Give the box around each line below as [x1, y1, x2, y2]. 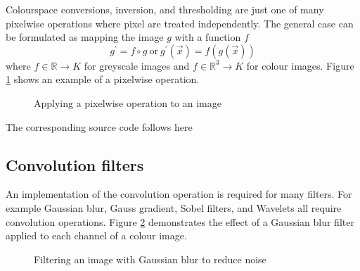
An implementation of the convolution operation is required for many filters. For [6, 187, 352, 201]
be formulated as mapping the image [6, 30, 164, 44]
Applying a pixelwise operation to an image [34, 95, 221, 110]
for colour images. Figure [246, 58, 354, 73]
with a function [174, 30, 241, 44]
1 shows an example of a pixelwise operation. [6, 72, 200, 87]
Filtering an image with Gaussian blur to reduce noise [34, 251, 266, 266]
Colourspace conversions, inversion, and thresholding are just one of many [6, 2, 324, 16]
